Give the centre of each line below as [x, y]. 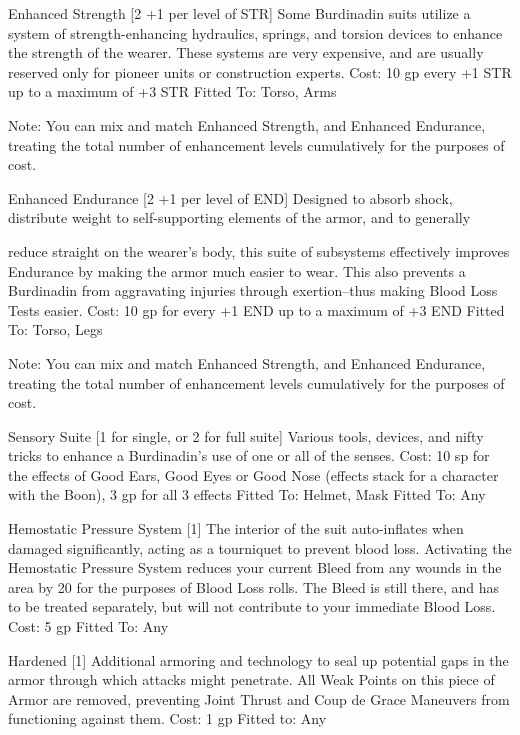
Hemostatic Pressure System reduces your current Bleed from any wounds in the [255, 567]
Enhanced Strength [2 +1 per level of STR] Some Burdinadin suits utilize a [239, 13]
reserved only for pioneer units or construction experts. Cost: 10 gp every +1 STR [260, 71]
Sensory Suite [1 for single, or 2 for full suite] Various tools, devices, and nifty [246, 435]
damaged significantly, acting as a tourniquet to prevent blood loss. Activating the [260, 547]
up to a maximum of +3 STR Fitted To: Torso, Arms [172, 91]
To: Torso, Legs [55, 329]
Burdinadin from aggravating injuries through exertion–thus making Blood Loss [253, 290]
